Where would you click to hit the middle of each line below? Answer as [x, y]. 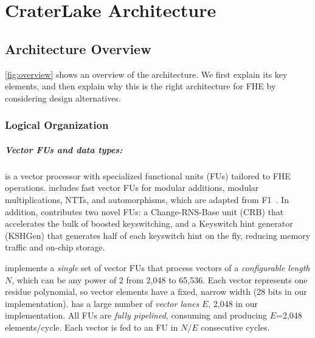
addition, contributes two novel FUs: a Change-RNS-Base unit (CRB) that [144, 211]
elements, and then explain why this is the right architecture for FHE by [140, 86]
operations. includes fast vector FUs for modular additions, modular [132, 188]
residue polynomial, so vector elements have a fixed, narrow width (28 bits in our [156, 291]
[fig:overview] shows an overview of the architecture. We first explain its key [146, 74]
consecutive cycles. [235, 327]
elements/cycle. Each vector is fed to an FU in [92, 327]
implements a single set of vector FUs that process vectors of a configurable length [157, 267]
